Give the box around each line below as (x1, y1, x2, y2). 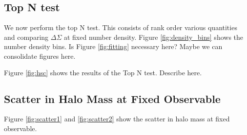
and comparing (4, 32, 49, 42)
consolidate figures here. (4, 51, 76, 61)
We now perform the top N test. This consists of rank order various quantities (4, 22, 237, 33)
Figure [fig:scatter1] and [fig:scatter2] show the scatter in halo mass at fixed (4, 114, 230, 124)
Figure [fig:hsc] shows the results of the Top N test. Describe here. (4, 67, 202, 77)
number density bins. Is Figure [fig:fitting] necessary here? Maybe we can (4, 41, 223, 51)
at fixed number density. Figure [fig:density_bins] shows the (63, 32, 244, 42)
